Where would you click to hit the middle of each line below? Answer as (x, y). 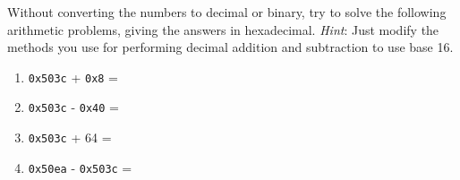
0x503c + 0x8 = (73, 77)
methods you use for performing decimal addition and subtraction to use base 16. (230, 47)
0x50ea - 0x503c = (80, 167)
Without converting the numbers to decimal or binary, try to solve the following (227, 12)
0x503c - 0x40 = (73, 107)
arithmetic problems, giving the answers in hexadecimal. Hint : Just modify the (223, 29)
